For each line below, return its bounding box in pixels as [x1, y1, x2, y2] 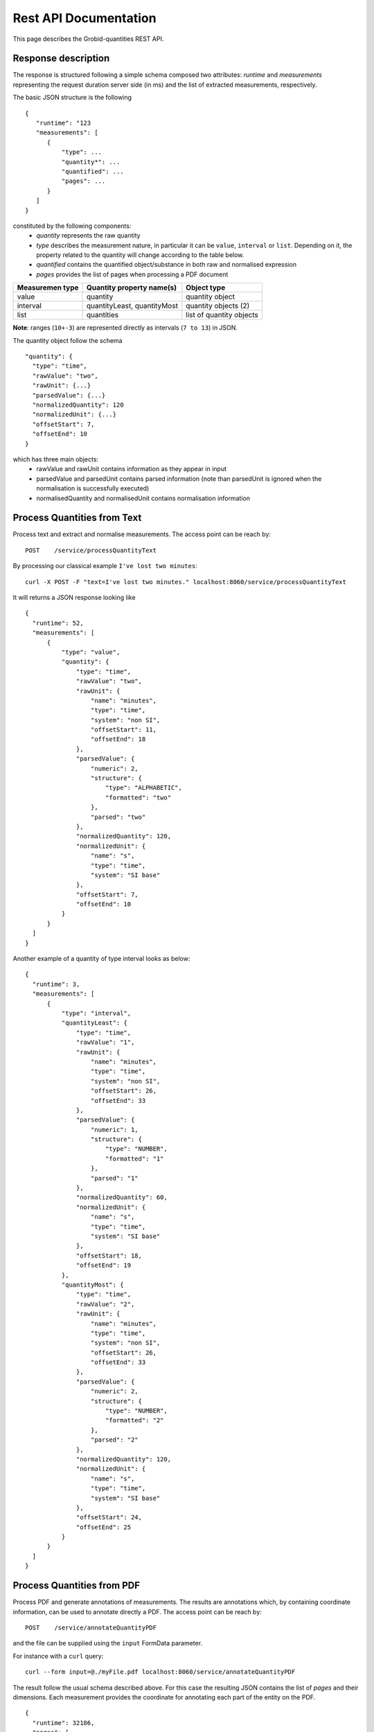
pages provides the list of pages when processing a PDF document [36, 270, 229, 279]
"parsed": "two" [90, 813, 146, 821]
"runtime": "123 [35, 119, 91, 127]
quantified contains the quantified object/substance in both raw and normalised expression [36, 260, 297, 269]
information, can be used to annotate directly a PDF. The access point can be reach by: [12, 1607, 262, 1616]
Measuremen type [17, 283, 79, 292]
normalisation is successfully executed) [36, 484, 150, 493]
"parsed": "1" [90, 1174, 139, 1182]
